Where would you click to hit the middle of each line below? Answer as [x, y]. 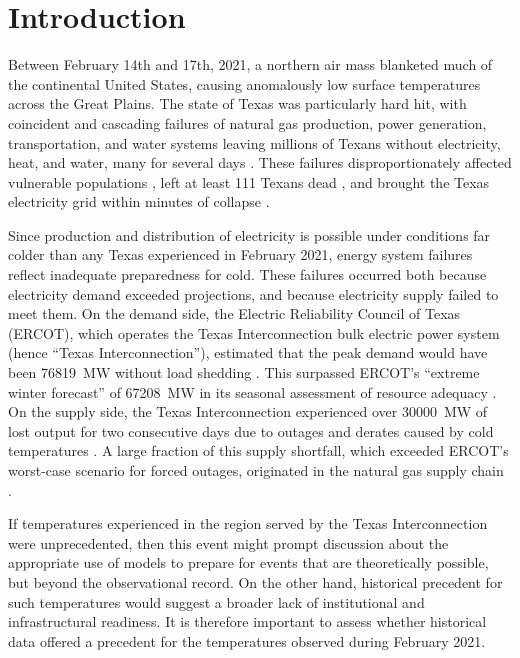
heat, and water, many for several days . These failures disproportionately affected [260, 162]
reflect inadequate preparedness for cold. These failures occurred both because [247, 274]
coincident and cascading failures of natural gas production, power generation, [247, 122]
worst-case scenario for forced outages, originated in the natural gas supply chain [256, 470]
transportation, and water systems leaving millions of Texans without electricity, [254, 142]
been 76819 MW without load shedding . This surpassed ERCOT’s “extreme [244, 372]
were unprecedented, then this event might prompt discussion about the [228, 542]
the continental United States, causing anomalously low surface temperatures [244, 83]
